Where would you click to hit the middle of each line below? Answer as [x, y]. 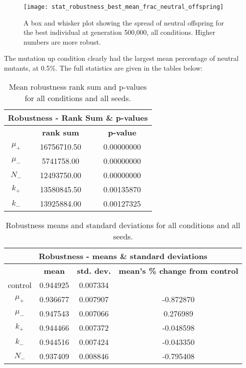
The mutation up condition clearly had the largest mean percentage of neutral [121, 58]
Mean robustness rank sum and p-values [78, 86]
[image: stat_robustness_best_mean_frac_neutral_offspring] [124, 7]
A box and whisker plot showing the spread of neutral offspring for [124, 22]
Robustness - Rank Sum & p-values [78, 117]
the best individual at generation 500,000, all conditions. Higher [120, 32]
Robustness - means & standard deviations [123, 256]
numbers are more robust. [62, 41]
